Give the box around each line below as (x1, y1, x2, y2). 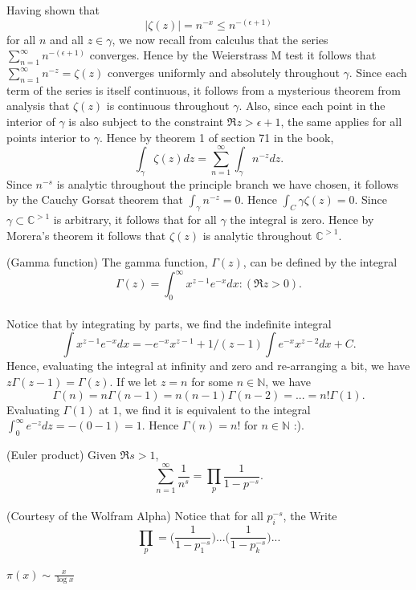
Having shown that (6, 2, 100, 18)
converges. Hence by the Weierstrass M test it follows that (89, 47, 377, 63)
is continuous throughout (106, 97, 230, 114)
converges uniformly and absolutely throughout (108, 64, 340, 80)
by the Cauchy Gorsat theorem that (6, 191, 183, 208)
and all (49, 31, 84, 47)
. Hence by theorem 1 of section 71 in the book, (99, 128, 334, 145)
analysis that (6, 97, 70, 114)
